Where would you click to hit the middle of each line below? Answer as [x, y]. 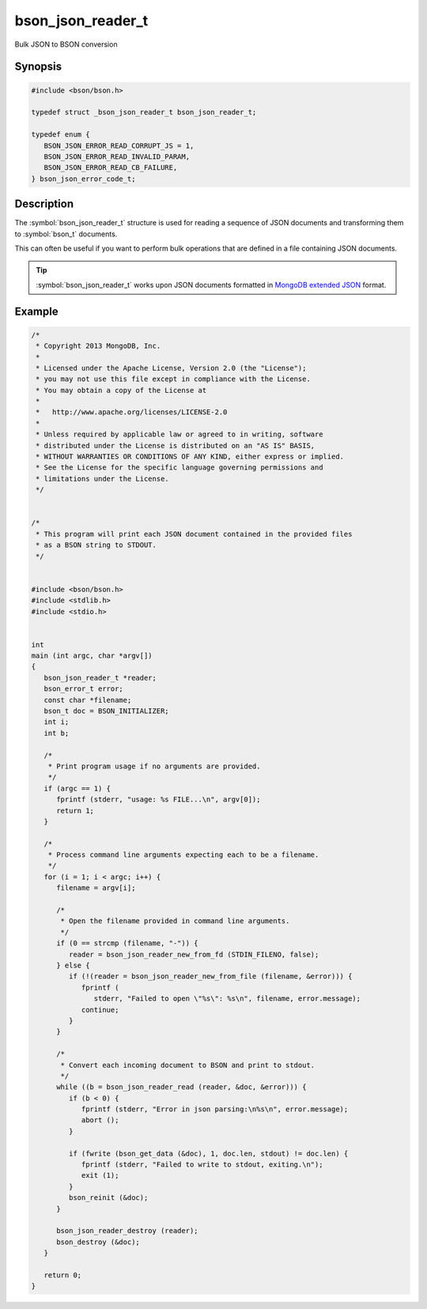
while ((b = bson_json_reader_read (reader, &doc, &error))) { [181, 1087]
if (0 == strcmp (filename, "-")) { [127, 943]
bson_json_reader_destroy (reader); [127, 1231]
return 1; [76, 811]
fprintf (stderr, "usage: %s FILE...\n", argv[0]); [159, 800]
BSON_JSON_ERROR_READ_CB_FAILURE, [111, 168]
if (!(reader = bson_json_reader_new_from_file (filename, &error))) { [210, 977]
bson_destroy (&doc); [98, 1242]
